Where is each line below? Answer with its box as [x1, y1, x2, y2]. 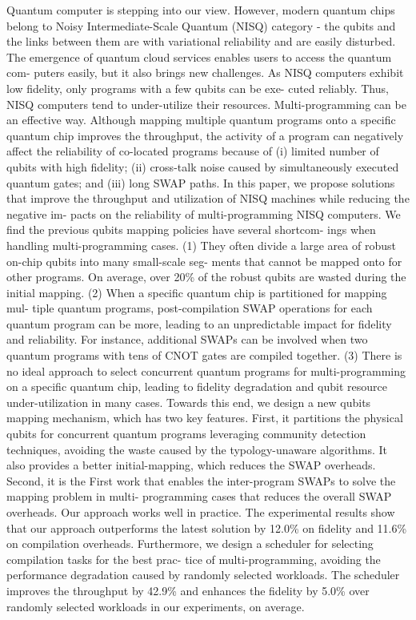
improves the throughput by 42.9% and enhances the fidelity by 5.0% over [6, 582, 370, 598]
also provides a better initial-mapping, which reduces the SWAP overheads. [6, 457, 376, 473]
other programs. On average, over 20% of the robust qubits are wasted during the [6, 268, 406, 285]
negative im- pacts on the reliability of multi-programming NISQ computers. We [6, 205, 401, 222]
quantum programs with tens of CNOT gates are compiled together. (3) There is [6, 347, 402, 364]
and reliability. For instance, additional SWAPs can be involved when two [6, 331, 368, 348]
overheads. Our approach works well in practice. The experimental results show [6, 504, 395, 520]
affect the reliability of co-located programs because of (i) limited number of [6, 143, 379, 159]
